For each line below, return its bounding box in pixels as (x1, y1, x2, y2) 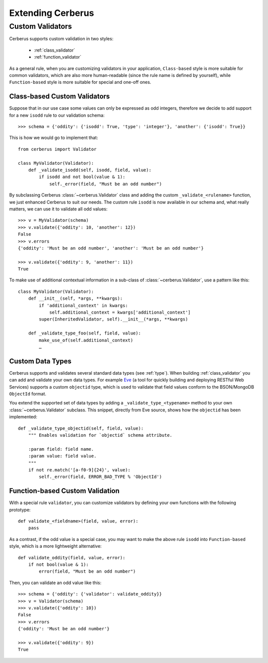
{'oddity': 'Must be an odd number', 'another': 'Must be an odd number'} (18, 245, 204, 251)
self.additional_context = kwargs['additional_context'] (49, 310, 191, 315)
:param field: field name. (28, 446, 94, 452)
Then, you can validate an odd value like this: (9, 580, 102, 586)
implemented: (9, 414, 37, 420)
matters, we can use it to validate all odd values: (9, 206, 108, 212)
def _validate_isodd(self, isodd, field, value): (28, 167, 151, 173)
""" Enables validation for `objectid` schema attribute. (28, 432, 173, 438)
